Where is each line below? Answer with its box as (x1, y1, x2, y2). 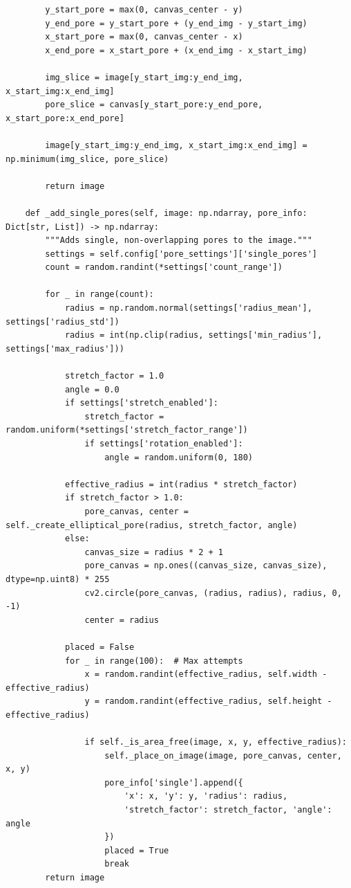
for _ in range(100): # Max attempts (64, 655, 243, 666)
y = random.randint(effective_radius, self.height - (84, 696, 332, 707)
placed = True (104, 845, 169, 855)
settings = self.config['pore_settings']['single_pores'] (45, 248, 318, 259)
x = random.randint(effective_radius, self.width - (84, 669, 328, 680)
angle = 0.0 (64, 384, 120, 395)
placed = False (64, 642, 135, 652)
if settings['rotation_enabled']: (84, 439, 243, 448)
